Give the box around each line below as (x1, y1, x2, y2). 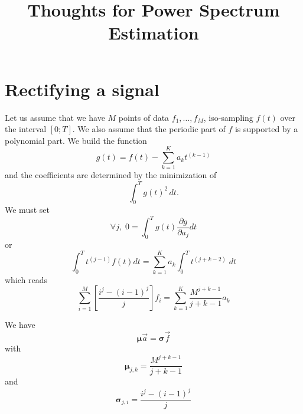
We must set (5, 203, 50, 216)
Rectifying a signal (5, 77, 159, 101)
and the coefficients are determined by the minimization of (5, 169, 217, 181)
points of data (118, 111, 170, 123)
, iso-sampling (203, 111, 253, 123)
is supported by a (234, 123, 298, 135)
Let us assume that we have (5, 111, 105, 123)
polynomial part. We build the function (5, 134, 147, 146)
